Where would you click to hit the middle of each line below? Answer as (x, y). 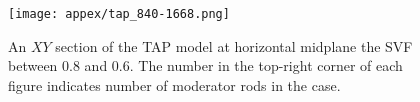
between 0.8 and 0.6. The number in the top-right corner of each (205, 65)
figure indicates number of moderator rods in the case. (174, 84)
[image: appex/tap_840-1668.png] (119, 14)
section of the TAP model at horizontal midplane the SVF (234, 45)
